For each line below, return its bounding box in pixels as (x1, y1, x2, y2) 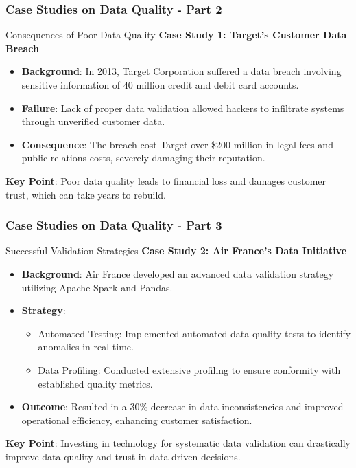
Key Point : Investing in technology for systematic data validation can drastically (5, 436, 351, 450)
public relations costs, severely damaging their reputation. (21, 151, 265, 165)
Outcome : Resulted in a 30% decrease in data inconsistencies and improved (21, 399, 344, 414)
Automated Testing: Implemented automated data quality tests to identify (38, 326, 351, 340)
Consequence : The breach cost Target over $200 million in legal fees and (21, 137, 333, 151)
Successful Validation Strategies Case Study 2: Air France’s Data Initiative (5, 243, 347, 258)
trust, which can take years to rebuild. (5, 187, 166, 201)
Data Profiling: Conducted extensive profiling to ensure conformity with (38, 362, 341, 377)
